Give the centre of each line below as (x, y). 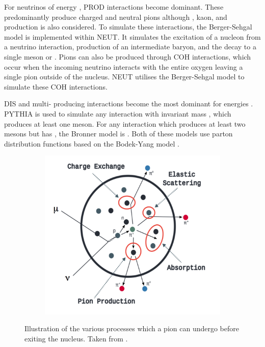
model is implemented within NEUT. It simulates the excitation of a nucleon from (132, 36)
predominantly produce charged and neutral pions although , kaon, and (116, 17)
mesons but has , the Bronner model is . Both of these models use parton (118, 134)
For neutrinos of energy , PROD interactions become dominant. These (114, 7)
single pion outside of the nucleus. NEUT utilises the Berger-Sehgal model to (124, 77)
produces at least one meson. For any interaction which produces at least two (125, 123)
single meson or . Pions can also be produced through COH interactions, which (128, 56)
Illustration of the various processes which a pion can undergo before (132, 328)
